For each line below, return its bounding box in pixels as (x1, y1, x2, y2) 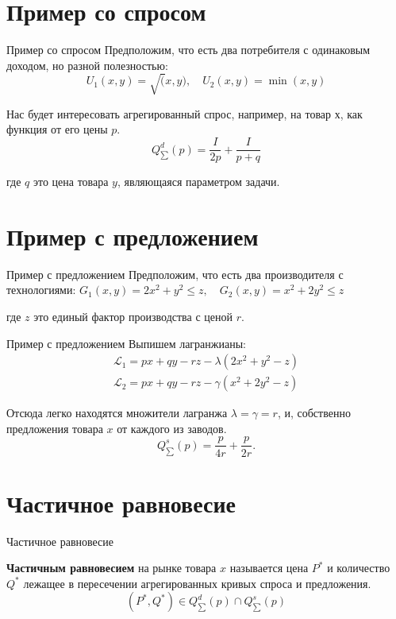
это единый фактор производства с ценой (33, 308, 233, 325)
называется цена (229, 559, 309, 576)
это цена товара (33, 173, 109, 190)
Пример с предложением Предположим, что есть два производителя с (6, 265, 344, 282)
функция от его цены (6, 121, 108, 137)
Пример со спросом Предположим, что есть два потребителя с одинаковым (6, 41, 371, 58)
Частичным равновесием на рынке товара (6, 559, 217, 576)
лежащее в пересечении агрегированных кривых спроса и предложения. (23, 575, 371, 591)
